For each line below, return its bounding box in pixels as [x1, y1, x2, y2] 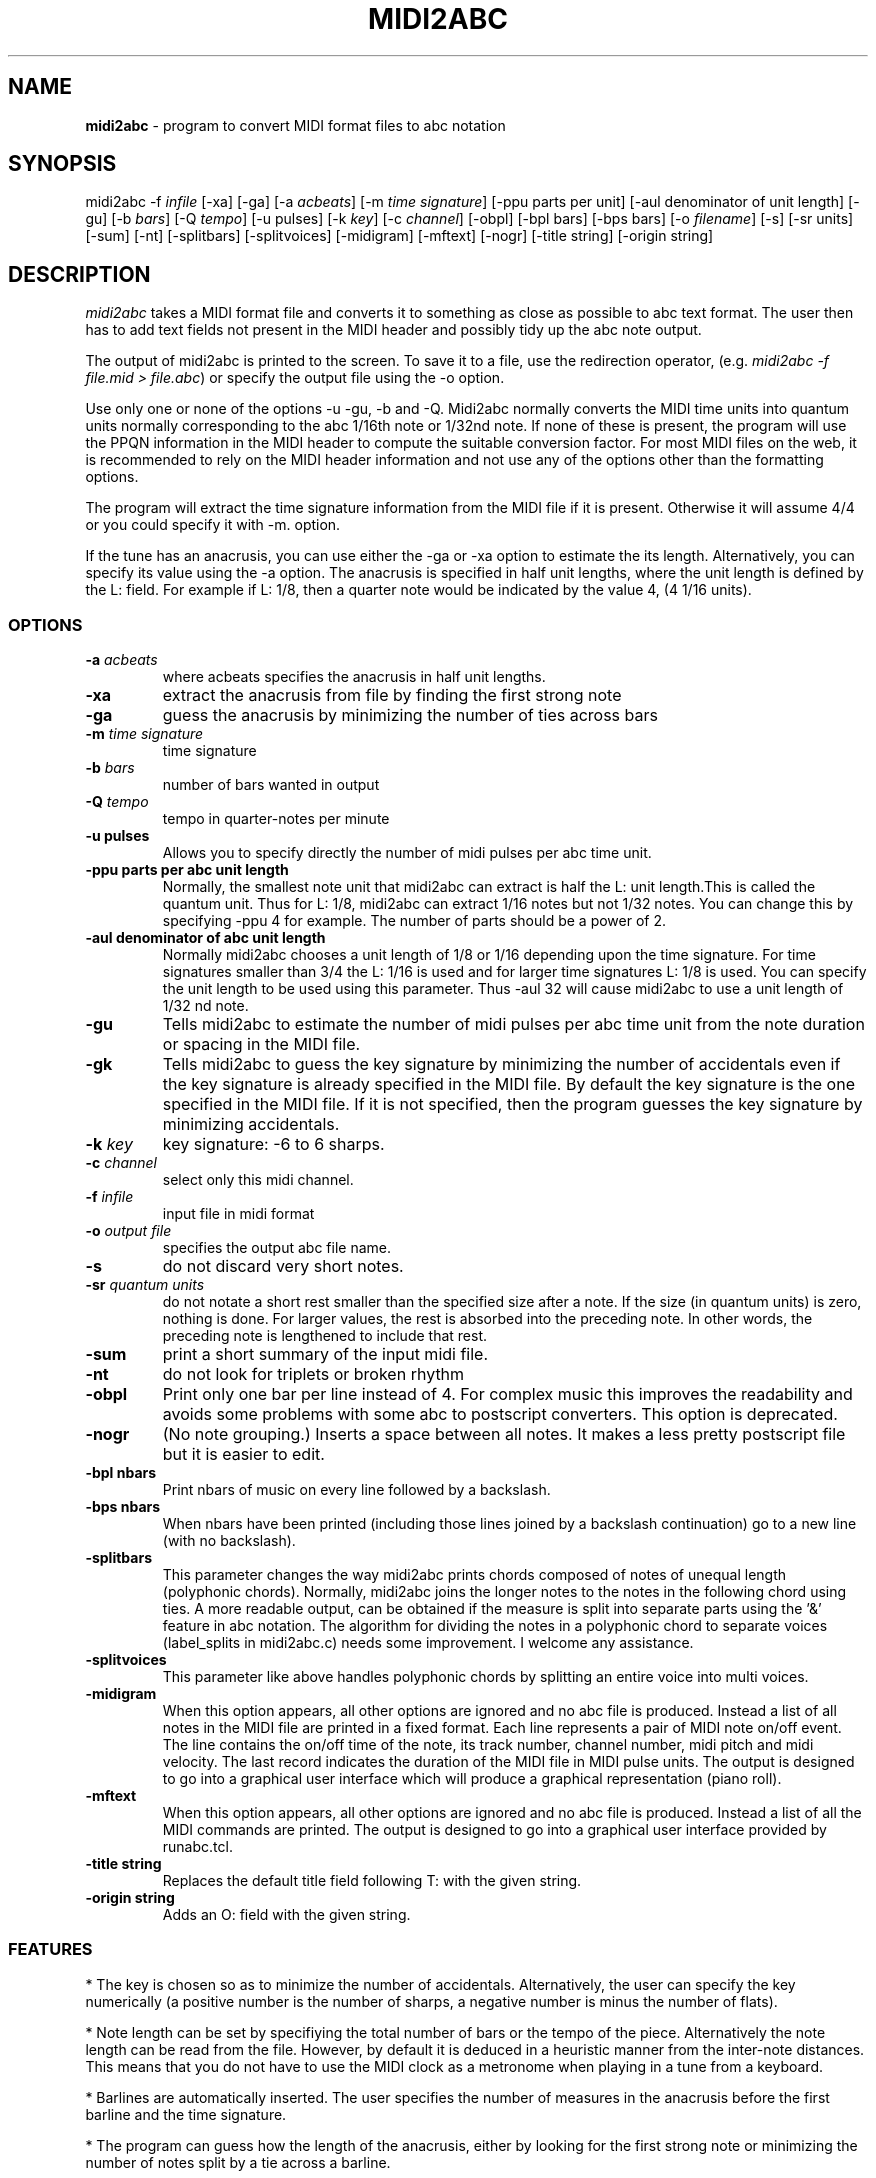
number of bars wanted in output [162, 776, 380, 794]
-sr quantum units [85, 1276, 205, 1294]
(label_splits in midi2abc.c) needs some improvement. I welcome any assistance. [162, 1634, 694, 1652]
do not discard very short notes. [162, 1256, 404, 1277]
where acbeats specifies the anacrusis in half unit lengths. [162, 668, 546, 686]
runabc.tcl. [162, 1838, 233, 1856]
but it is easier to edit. [162, 1444, 325, 1465]
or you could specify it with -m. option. [85, 516, 341, 534]
